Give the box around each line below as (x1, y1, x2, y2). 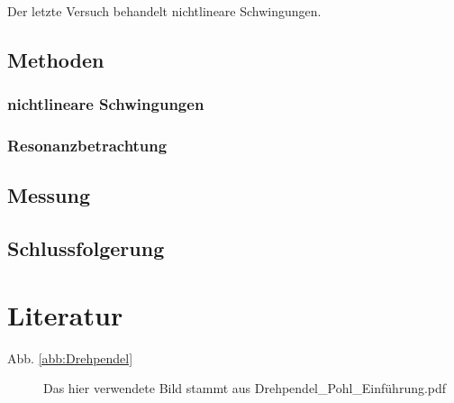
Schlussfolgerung (7, 234, 165, 262)
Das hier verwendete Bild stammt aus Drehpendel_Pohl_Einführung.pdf (43, 379, 447, 398)
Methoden (7, 45, 104, 73)
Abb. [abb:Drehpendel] (7, 348, 133, 367)
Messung (7, 181, 90, 209)
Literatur (7, 296, 123, 333)
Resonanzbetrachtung (7, 134, 168, 157)
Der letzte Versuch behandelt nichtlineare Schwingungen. (7, 2, 322, 20)
